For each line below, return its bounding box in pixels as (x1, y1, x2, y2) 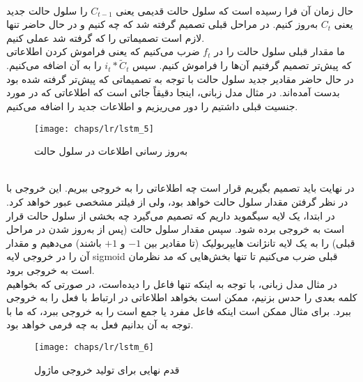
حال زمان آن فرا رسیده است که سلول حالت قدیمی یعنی (116, 3, 354, 17)
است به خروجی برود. (6, 262, 95, 277)
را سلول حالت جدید (6, 3, 88, 17)
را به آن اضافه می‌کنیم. (6, 58, 102, 72)
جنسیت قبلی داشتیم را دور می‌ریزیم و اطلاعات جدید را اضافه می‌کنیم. (6, 98, 298, 113)
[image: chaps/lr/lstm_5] (34, 123, 154, 134)
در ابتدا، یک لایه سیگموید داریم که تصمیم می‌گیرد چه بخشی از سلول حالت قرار (6, 208, 335, 222)
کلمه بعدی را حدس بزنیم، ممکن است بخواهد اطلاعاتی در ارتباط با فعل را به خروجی (6, 290, 357, 305)
